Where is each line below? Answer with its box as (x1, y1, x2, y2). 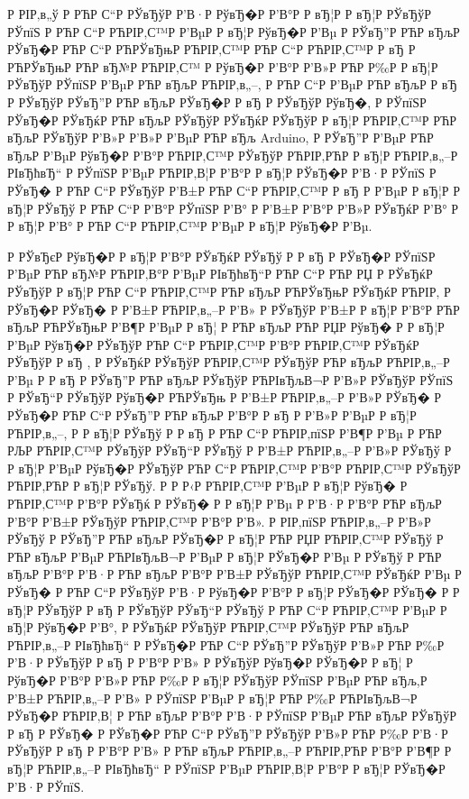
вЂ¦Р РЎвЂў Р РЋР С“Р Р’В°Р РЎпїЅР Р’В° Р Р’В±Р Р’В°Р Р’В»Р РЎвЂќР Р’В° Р (7, 198, 458, 217)
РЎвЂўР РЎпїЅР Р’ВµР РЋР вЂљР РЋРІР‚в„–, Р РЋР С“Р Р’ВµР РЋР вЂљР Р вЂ (7, 75, 457, 94)
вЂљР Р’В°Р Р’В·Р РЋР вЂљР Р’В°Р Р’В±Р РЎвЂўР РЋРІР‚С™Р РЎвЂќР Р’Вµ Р (7, 565, 462, 583)
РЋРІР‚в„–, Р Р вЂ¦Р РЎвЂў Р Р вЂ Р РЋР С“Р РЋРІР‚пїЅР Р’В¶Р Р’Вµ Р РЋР (7, 423, 442, 442)
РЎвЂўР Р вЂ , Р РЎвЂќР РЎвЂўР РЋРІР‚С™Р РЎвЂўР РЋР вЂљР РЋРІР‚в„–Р (7, 353, 450, 372)
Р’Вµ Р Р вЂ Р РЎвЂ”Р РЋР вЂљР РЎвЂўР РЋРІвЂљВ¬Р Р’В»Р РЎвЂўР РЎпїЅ (7, 370, 454, 389)
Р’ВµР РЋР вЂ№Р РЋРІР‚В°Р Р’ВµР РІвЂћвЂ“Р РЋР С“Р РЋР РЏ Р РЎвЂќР (7, 264, 433, 283)
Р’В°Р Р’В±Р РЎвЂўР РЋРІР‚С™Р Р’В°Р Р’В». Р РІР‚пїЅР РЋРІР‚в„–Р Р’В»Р (7, 511, 431, 530)
